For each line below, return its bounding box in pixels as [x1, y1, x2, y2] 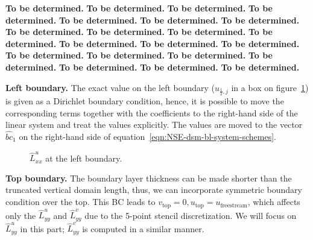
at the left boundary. [45, 151, 122, 164]
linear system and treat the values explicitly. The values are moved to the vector [5, 118, 303, 131]
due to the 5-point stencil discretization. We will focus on [84, 209, 297, 221]
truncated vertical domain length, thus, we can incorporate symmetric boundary [5, 183, 302, 196]
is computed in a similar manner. [82, 222, 204, 235]
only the [5, 209, 36, 221]
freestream [220, 202, 247, 209]
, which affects [247, 195, 300, 208]
